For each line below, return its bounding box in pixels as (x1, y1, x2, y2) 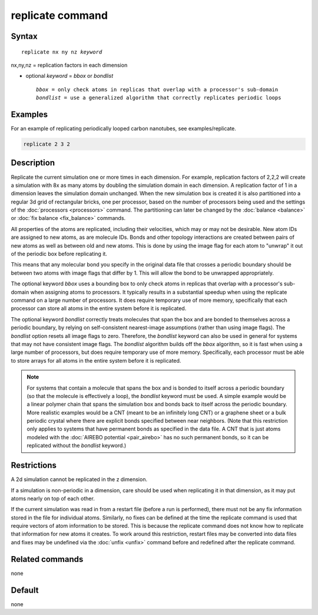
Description (11, 158, 55, 168)
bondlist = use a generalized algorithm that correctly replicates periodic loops (36, 94, 281, 101)
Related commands (11, 554, 84, 564)
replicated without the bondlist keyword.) (26, 442, 127, 449)
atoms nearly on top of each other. (11, 495, 95, 502)
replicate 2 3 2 (23, 141, 71, 147)
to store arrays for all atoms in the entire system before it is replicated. (11, 357, 181, 364)
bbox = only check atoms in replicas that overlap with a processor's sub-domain (36, 86, 279, 93)
